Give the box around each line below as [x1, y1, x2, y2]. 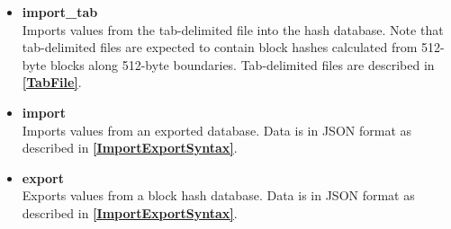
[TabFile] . [22, 73, 82, 92]
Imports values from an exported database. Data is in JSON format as [22, 120, 412, 139]
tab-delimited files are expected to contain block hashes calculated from [22, 38, 418, 57]
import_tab [22, 3, 98, 21]
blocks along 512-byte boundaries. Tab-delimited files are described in [50, 55, 435, 74]
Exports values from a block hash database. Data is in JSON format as [22, 186, 415, 205]
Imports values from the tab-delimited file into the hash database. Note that [22, 20, 444, 39]
